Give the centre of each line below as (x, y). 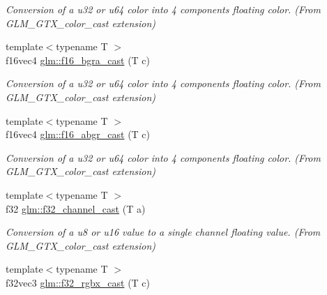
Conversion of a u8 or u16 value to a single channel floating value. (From (163, 232)
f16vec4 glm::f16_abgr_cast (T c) (78, 134)
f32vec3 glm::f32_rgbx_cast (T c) (78, 282)
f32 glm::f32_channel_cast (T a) (76, 208)
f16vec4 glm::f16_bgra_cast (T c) (78, 60)
